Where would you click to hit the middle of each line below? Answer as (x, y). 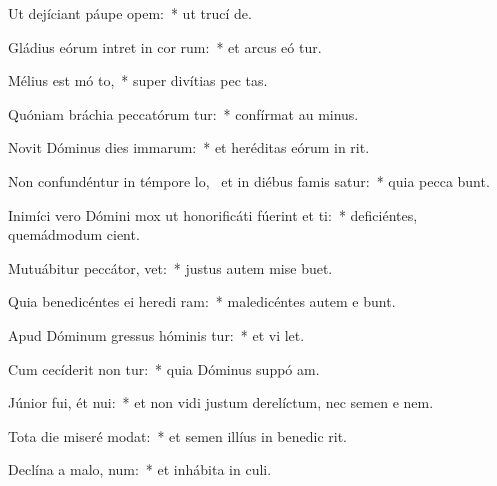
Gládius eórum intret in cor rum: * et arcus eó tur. (165, 46)
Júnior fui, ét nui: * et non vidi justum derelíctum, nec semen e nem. (221, 402)
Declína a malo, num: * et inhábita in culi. (140, 469)
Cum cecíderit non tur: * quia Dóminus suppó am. (164, 368)
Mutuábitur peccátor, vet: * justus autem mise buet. (170, 267)
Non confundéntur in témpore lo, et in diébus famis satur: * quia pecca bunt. (249, 180)
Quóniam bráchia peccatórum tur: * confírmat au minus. (183, 113)
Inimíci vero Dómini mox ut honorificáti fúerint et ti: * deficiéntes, (213, 214)
